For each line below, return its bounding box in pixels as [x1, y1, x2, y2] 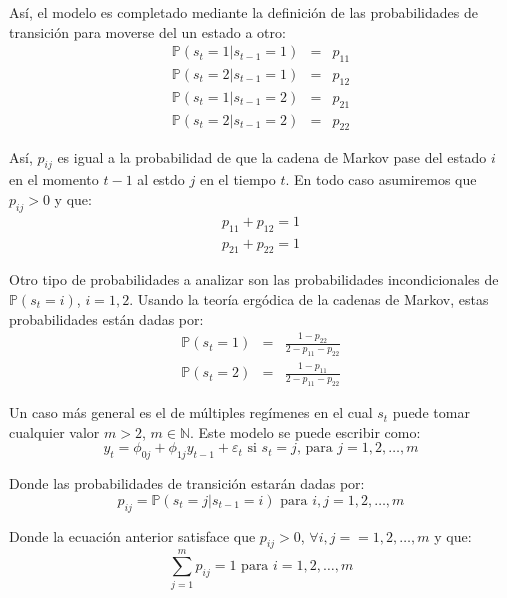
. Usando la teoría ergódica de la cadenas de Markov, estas [129, 288, 489, 309]
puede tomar [392, 402, 470, 423]
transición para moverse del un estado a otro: [9, 21, 286, 42]
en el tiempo [199, 169, 276, 190]
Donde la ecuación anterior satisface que [9, 525, 256, 546]
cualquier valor [9, 421, 100, 442]
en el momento [9, 169, 99, 190]
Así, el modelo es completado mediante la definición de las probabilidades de [9, 2, 478, 22]
